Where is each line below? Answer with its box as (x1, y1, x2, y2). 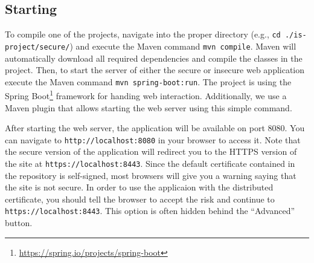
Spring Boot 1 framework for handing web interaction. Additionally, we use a (5, 88, 287, 102)
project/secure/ (5, 42, 70, 51)
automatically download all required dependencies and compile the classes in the (5, 51, 303, 64)
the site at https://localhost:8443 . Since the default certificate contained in (5, 157, 295, 170)
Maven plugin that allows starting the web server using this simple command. (5, 101, 292, 114)
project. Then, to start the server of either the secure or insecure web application (5, 63, 305, 76)
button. (5, 216, 33, 229)
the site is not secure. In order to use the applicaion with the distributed (5, 181, 274, 193)
